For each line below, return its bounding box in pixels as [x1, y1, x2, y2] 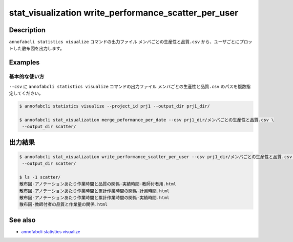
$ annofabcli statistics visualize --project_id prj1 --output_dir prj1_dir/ [19, 103, 210, 109]
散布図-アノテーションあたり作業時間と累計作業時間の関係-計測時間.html [19, 188, 170, 194]
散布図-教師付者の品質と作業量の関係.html [19, 202, 108, 207]
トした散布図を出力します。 [9, 45, 64, 51]
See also [9, 216, 36, 224]
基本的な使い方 [9, 73, 44, 80]
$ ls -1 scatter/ [19, 174, 61, 180]
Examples [9, 59, 40, 67]
